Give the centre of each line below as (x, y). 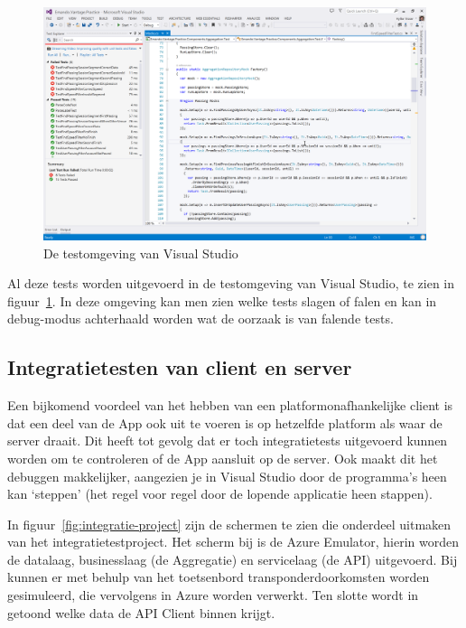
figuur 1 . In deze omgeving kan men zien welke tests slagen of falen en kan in (222, 300)
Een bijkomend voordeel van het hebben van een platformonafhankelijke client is (230, 405)
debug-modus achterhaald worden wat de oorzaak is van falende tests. (200, 319)
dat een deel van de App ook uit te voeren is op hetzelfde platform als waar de (225, 422)
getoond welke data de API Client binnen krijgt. (141, 612)
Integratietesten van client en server (180, 367)
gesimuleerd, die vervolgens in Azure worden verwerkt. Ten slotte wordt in (213, 595)
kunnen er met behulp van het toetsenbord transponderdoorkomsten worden (219, 577)
